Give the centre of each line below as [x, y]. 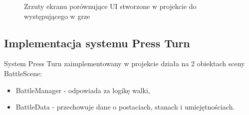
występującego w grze [57, 16]
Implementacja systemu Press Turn [97, 43]
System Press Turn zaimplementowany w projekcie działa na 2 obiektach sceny [124, 63]
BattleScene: [23, 73]
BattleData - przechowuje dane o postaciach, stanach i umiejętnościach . [125, 107]
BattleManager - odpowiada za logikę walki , [83, 90]
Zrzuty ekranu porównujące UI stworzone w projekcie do [110, 6]
